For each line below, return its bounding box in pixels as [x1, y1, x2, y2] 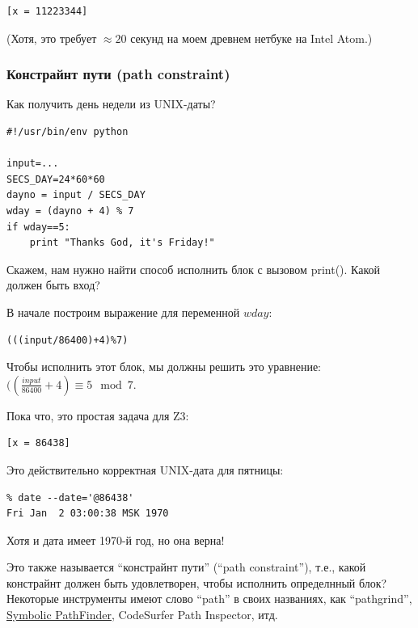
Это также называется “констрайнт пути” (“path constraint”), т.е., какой [6, 558, 366, 575]
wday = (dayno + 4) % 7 [6, 204, 134, 217]
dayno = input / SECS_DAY [6, 189, 146, 201]
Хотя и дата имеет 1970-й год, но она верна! [6, 531, 225, 548]
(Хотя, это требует [6, 29, 97, 46]
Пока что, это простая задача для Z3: [6, 407, 189, 424]
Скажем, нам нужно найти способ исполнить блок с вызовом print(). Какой [6, 260, 381, 277]
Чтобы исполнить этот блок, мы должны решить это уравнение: [6, 358, 321, 375]
